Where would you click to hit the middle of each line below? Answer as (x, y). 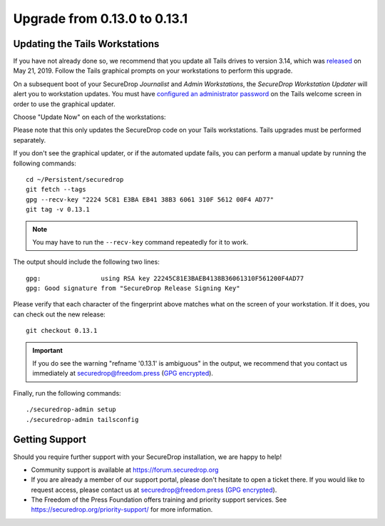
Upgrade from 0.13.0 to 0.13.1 (101, 19)
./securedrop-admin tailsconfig (82, 419)
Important (48, 350)
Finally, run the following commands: (67, 393)
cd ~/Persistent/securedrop (75, 179)
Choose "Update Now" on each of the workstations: (90, 117)
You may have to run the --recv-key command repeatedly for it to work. (140, 242)
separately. (30, 140)
